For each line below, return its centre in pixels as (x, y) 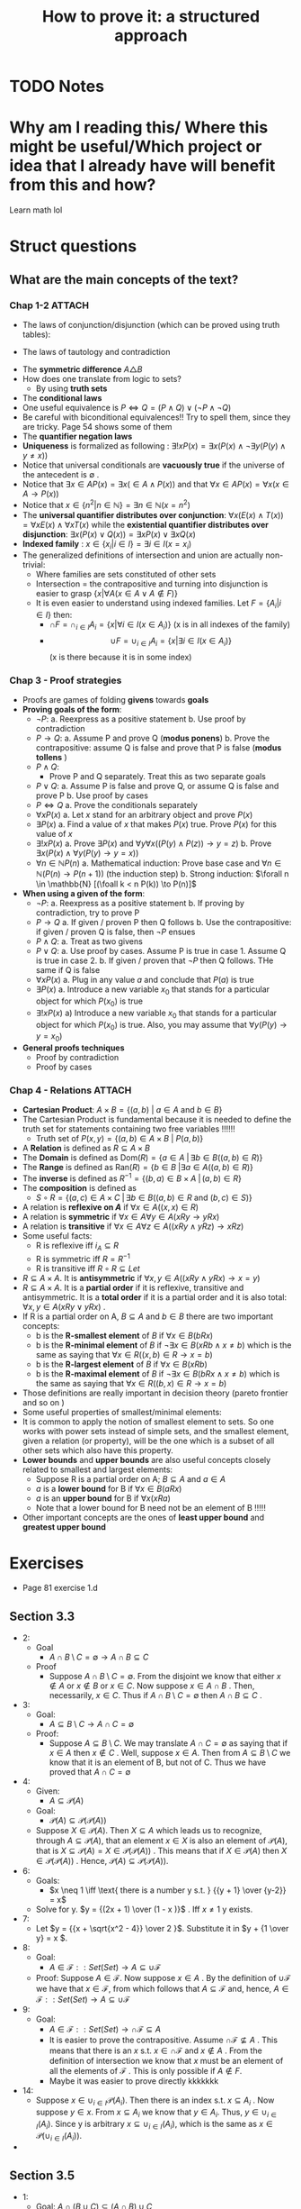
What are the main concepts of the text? (124, 280)
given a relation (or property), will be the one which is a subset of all (148, 1441)
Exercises (47, 1563)
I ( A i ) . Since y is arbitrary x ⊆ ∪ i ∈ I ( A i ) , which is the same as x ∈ (155, 2125)
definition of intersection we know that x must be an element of (166, 2061)
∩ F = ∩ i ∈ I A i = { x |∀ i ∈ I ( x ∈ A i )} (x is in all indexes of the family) (169, 626)
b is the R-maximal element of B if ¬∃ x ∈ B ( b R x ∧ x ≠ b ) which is (158, 1373)
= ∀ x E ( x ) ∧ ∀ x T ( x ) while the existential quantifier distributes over (146, 524)
